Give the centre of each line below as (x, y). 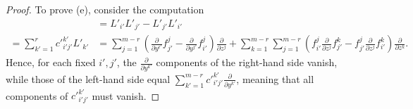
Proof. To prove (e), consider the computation (105, 9)
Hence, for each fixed (51, 62)
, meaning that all (275, 78)
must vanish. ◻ (126, 95)
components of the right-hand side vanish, (247, 62)
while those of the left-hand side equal (88, 78)
